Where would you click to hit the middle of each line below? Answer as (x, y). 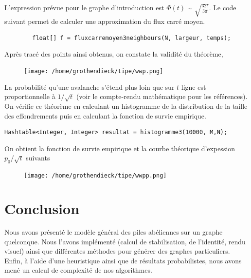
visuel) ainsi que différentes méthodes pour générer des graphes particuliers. (117, 251)
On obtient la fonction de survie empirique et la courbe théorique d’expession (120, 148)
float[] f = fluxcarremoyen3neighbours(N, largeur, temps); (132, 38)
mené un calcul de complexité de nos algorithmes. (78, 270)
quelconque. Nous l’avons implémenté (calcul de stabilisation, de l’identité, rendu (125, 241)
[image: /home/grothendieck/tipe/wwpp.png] (95, 176)
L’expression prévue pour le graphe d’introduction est (84, 7)
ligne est (194, 87)
